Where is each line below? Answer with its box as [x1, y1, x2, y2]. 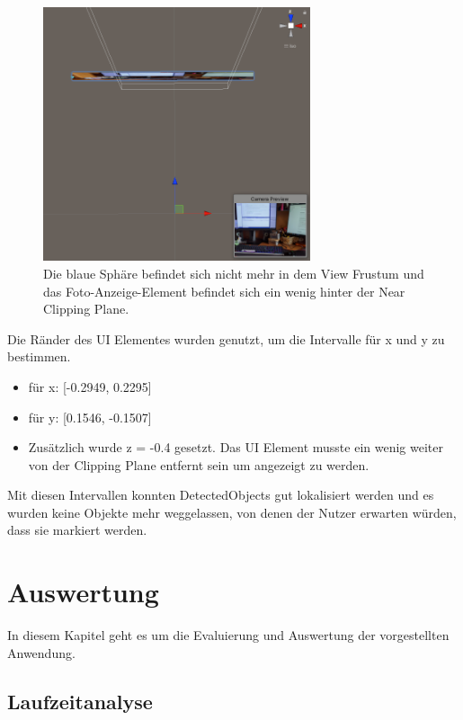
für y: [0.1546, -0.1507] [28, 407, 152, 426]
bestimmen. [7, 347, 71, 366]
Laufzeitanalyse [7, 687, 153, 715]
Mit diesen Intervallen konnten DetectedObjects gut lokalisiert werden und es [7, 485, 434, 504]
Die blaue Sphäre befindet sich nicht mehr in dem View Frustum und [43, 263, 424, 282]
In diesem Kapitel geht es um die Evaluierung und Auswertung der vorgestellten [7, 626, 450, 644]
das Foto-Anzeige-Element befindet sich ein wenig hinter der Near [43, 281, 405, 300]
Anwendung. [7, 643, 76, 662]
